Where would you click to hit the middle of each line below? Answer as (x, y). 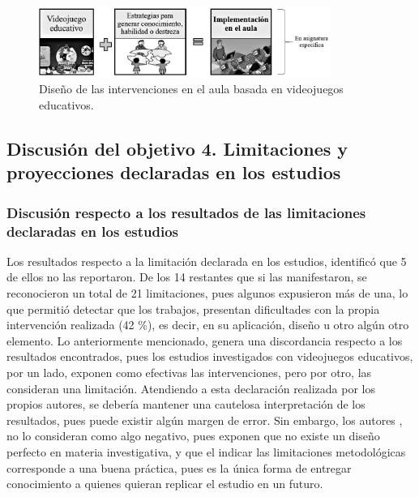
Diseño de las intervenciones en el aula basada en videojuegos (191, 89)
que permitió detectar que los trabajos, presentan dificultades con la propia (193, 308)
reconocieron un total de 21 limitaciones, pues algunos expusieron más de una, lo (207, 292)
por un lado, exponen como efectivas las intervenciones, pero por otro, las (189, 372)
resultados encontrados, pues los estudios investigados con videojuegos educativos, (210, 356)
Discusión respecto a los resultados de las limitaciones (186, 212)
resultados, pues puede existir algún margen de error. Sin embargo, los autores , (205, 420)
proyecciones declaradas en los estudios (174, 172)
